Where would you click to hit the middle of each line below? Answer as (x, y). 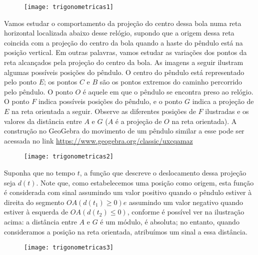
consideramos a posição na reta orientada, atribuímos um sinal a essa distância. (126, 231)
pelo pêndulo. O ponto (38, 91)
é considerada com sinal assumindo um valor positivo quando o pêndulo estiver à (128, 192)
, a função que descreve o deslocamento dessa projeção (163, 173)
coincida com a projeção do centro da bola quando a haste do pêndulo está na (123, 42)
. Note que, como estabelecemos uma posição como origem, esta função (145, 182)
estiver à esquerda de (36, 212)
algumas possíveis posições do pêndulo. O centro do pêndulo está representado (124, 72)
